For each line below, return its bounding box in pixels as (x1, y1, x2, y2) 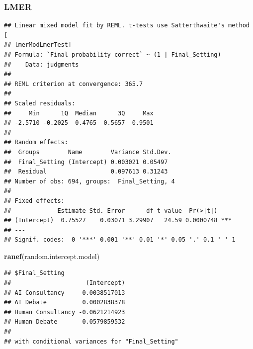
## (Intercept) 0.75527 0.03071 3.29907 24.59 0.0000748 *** (4, 217, 232, 224)
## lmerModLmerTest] (4, 41, 72, 49)
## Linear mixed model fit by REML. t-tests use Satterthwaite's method (4, 22, 250, 29)
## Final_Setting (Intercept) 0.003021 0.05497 (4, 158, 168, 166)
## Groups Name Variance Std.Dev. (4, 148, 171, 156)
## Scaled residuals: (4, 99, 76, 107)
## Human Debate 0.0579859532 (4, 318, 125, 326)
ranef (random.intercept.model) (4, 251, 100, 261)
